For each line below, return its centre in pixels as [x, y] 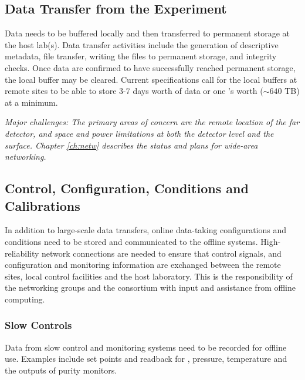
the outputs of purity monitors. [61, 370]
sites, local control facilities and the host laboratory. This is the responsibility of [149, 276]
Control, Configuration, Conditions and [127, 188]
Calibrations [43, 205]
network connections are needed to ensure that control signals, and [162, 253]
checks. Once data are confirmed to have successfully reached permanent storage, [150, 67]
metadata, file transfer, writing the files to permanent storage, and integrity [141, 56]
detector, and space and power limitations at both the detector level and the [139, 133]
